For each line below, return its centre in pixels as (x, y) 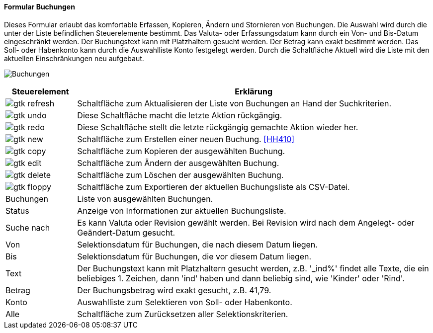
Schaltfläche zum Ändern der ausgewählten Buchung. (178, 163)
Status (17, 210)
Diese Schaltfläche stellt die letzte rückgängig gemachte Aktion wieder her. (218, 127)
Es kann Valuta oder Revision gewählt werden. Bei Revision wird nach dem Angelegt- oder (246, 222)
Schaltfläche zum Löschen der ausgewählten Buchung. (180, 175)
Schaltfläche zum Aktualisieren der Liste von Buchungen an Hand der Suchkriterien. (234, 103)
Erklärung (254, 91)
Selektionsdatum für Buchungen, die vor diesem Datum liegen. (194, 256)
